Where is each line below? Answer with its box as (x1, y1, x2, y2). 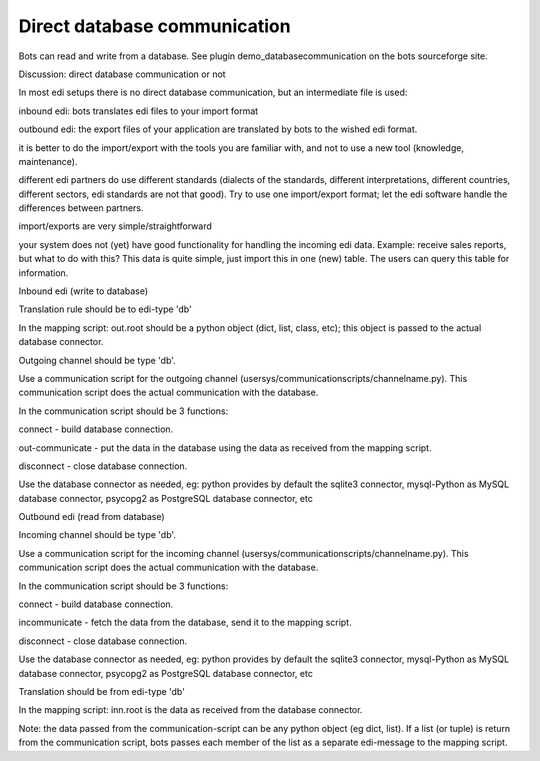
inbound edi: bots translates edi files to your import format (18, 105, 259, 117)
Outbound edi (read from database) (18, 511, 165, 523)
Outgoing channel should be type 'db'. (18, 354, 177, 366)
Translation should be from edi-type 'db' (18, 686, 185, 697)
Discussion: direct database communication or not (18, 68, 226, 80)
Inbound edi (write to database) (18, 285, 149, 297)
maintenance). (18, 155, 78, 167)
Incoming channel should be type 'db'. (18, 529, 177, 541)
